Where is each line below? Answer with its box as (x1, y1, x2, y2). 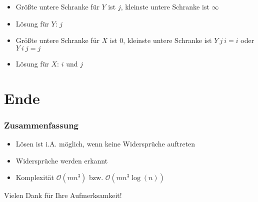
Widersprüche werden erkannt (15, 155, 108, 165)
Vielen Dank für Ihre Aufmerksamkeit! (4, 190, 122, 200)
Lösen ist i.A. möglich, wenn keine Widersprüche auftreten (15, 138, 195, 148)
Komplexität (15, 172, 54, 182)
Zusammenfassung (4, 118, 79, 131)
